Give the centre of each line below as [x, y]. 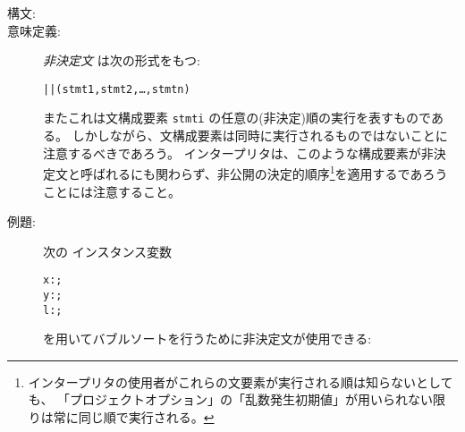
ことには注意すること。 [112, 191]
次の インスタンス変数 [108, 251]
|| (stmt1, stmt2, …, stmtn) [117, 89]
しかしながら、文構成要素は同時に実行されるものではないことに [260, 136]
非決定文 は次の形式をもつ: [122, 60]
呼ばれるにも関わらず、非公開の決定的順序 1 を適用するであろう [264, 172]
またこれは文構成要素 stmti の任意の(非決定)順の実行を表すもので [237, 118]
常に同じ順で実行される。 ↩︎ [134, 417]
